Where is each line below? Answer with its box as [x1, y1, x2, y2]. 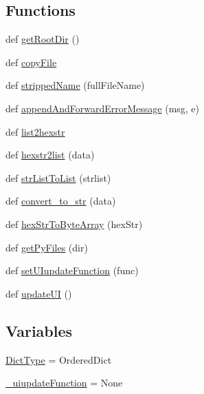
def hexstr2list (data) [5, 147, 95, 162]
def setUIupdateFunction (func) [5, 263, 139, 278]
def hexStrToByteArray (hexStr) [5, 216, 143, 231]
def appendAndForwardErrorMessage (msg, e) [5, 101, 200, 115]
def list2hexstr [5, 124, 65, 138]
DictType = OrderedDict [5, 352, 112, 366]
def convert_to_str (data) [5, 194, 116, 208]
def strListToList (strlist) [5, 170, 111, 185]
